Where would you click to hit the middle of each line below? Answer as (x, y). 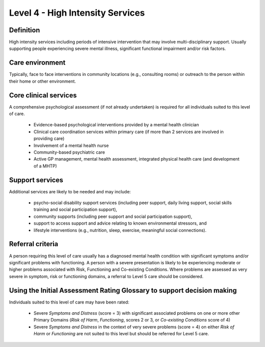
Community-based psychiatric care (69, 152)
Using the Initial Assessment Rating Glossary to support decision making (123, 290)
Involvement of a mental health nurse (71, 145)
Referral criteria (34, 244)
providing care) (49, 139)
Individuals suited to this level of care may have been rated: (69, 302)
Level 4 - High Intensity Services (77, 13)
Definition (25, 30)
